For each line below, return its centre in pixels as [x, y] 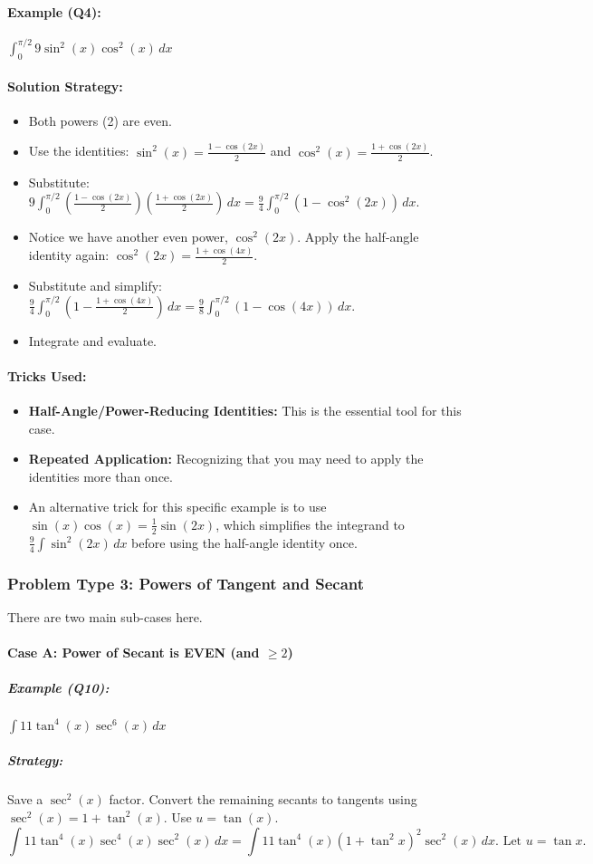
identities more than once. [100, 476]
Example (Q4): [54, 11]
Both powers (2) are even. [100, 120]
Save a [25, 799]
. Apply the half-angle [358, 237]
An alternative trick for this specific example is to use [177, 507]
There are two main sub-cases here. [105, 616]
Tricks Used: [47, 375]
